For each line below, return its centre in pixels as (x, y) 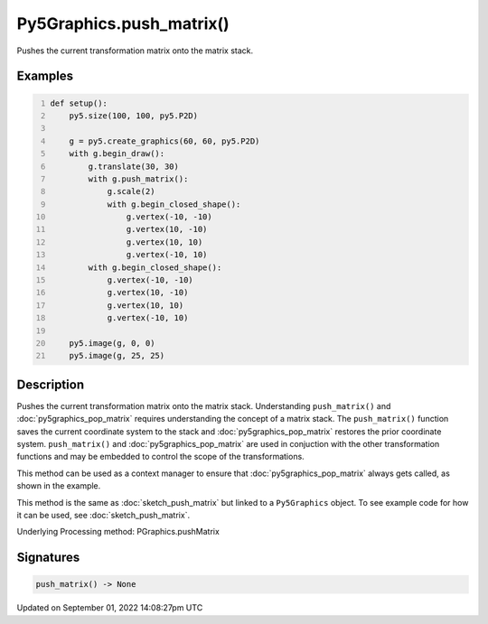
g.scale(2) (131, 191)
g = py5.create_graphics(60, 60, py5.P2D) (164, 141)
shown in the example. (59, 486)
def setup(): (79, 103)
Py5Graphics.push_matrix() (123, 23)
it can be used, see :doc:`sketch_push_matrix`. (103, 515)
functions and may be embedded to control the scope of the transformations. (160, 457)
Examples (45, 76)
